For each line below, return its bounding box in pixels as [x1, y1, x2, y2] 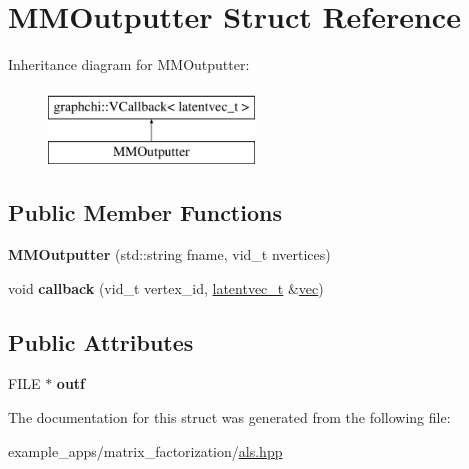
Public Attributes [8, 326, 194, 357]
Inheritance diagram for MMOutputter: [8, 54, 250, 75]
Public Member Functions [8, 197, 282, 228]
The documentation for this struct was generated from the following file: [8, 407, 451, 428]
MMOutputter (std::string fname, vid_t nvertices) [8, 244, 331, 265]
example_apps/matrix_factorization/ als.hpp [8, 440, 283, 461]
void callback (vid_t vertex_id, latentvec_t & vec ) [8, 277, 324, 298]
